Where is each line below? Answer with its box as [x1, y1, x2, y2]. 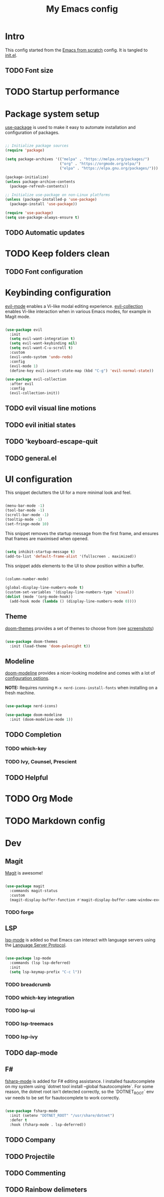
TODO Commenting [5, 1169, 66, 1177]
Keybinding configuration [5, 287, 111, 298]
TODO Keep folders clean [5, 248, 110, 259]
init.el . [5, 52, 18, 58]
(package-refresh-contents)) [9, 184, 69, 189]
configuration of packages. [5, 129, 60, 135]
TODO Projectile [5, 1152, 55, 1161]
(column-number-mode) [5, 577, 49, 581]
